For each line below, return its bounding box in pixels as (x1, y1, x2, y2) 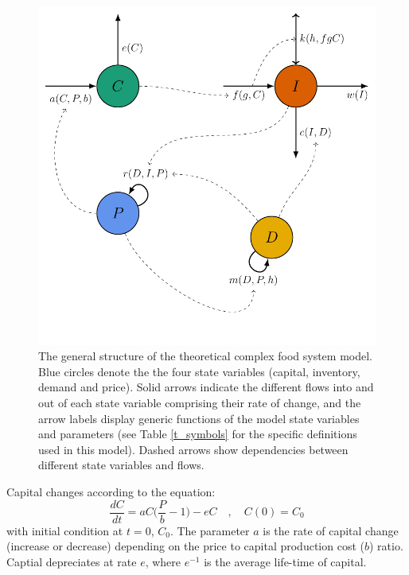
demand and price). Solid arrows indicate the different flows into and (38, 379, 374, 395)
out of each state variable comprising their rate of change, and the (38, 394, 361, 410)
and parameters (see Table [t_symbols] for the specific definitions (38, 425, 357, 442)
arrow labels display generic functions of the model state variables (38, 410, 360, 426)
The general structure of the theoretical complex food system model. (38, 348, 372, 364)
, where (145, 553, 181, 569)
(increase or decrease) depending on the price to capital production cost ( (6, 538, 364, 554)
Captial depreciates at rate (6, 553, 137, 569)
